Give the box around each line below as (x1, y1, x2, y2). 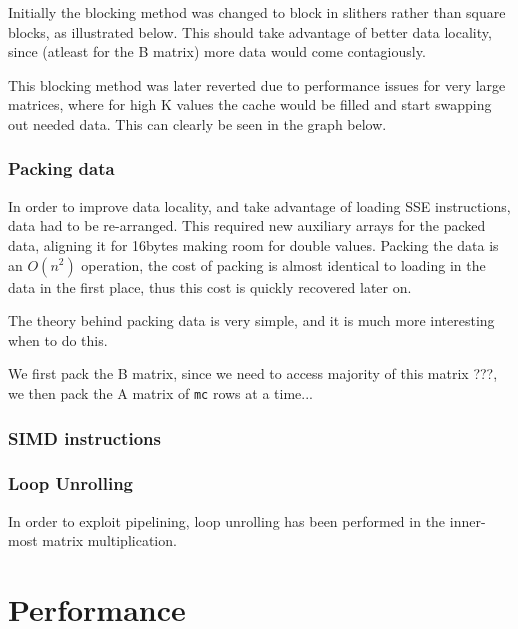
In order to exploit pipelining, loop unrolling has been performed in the (8, 510, 446, 531)
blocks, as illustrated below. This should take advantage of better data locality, (8, 21, 492, 42)
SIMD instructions (8, 425, 161, 450)
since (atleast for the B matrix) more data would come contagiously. (8, 41, 426, 62)
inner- (449, 510, 486, 531)
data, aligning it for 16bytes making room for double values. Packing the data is (8, 234, 499, 255)
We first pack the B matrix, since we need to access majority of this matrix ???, (8, 363, 498, 384)
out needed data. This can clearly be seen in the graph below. (8, 113, 387, 134)
